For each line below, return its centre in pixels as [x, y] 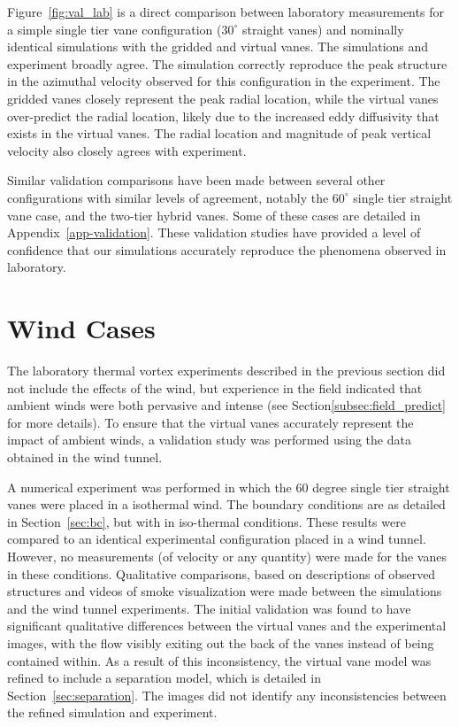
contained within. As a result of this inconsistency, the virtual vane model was [219, 660]
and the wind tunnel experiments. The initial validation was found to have [209, 608]
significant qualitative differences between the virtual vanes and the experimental [227, 626]
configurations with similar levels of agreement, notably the [168, 197]
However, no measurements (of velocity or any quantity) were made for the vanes [227, 556]
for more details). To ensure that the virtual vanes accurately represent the [210, 422]
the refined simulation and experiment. [112, 712]
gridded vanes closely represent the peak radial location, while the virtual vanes [223, 98]
